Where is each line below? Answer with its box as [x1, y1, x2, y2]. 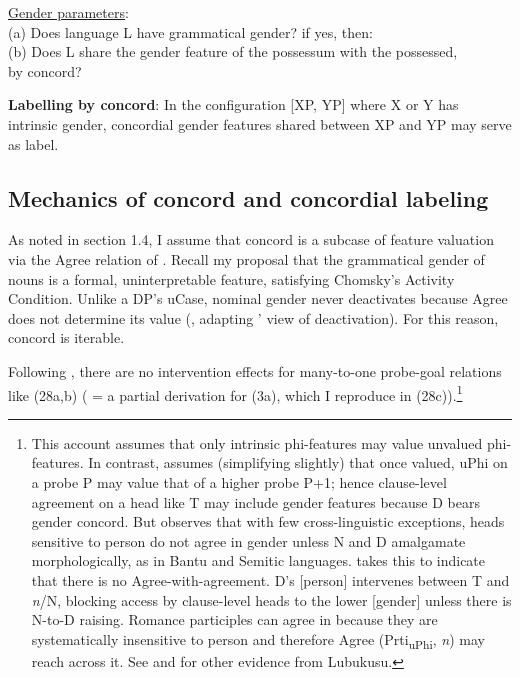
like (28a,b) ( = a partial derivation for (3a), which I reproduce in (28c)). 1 [8, 381, 463, 405]
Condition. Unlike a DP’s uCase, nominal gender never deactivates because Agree [8, 288, 508, 309]
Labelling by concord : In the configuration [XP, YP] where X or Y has [8, 94, 459, 115]
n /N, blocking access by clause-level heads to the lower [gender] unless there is [31, 589, 512, 610]
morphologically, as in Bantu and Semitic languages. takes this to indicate [31, 550, 486, 571]
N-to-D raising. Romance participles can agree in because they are [31, 609, 438, 630]
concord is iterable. [8, 327, 125, 348]
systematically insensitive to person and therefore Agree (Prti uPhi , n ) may [31, 628, 485, 652]
